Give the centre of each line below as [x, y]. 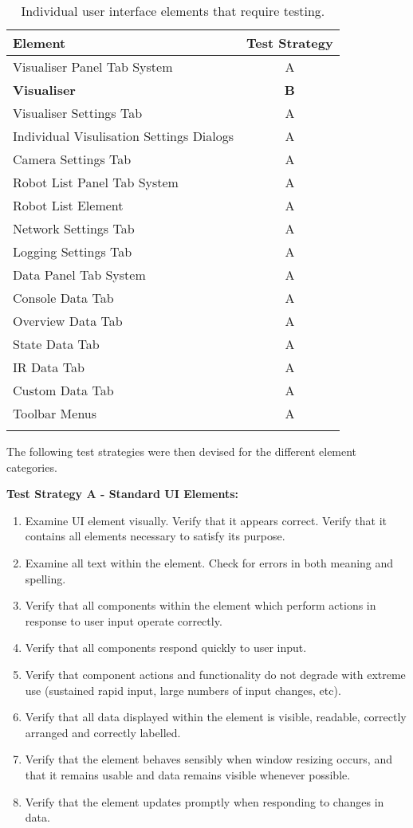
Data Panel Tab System [79, 275]
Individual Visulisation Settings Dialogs [124, 136]
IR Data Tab [49, 367]
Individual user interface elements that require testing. [173, 11]
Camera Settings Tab [72, 159]
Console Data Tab [63, 298]
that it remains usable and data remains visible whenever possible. [188, 774]
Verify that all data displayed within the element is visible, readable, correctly [216, 717]
